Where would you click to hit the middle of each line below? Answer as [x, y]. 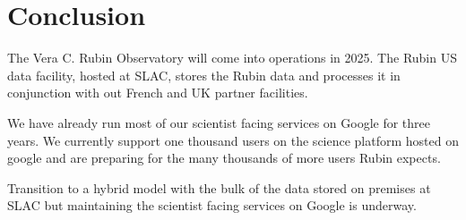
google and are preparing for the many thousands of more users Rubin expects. [224, 158]
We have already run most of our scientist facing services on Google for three [219, 122]
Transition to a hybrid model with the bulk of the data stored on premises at [219, 187]
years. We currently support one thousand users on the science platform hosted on [233, 140]
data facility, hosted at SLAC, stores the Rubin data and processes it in [204, 75]
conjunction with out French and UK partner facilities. [158, 93]
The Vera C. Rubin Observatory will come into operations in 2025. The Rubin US [232, 58]
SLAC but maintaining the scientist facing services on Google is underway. [212, 205]
